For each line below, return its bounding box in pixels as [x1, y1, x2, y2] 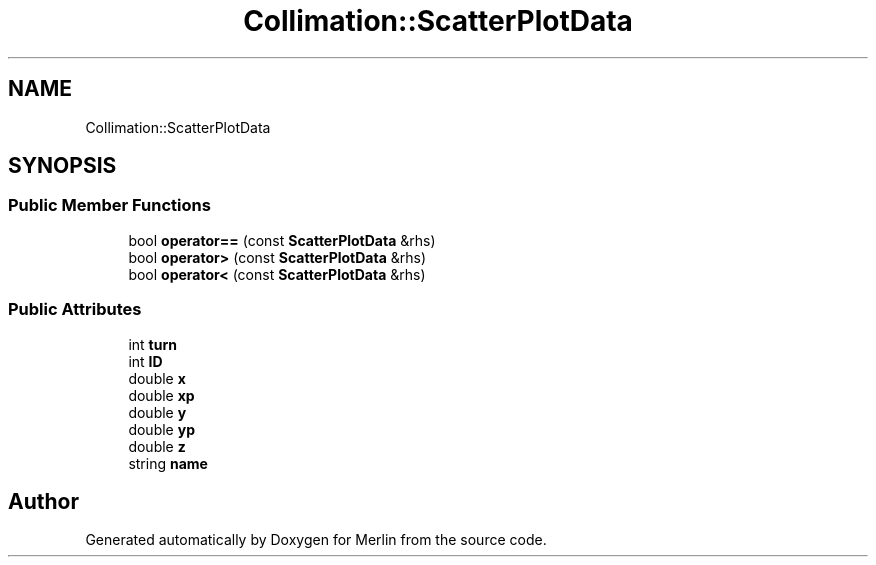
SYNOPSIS [8, 153, 117, 179]
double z [128, 437, 186, 455]
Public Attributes [8, 299, 142, 320]
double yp [128, 420, 195, 438]
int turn [128, 335, 177, 353]
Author [8, 488, 79, 514]
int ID [128, 352, 163, 370]
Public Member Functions [8, 195, 211, 216]
